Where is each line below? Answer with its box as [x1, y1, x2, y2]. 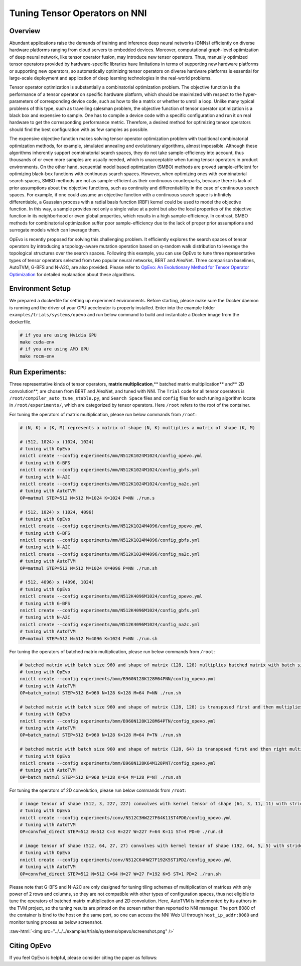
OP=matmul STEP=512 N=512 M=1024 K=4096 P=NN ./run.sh [20, 565, 158, 571]
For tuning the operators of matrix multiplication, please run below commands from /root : [9, 411, 197, 417]
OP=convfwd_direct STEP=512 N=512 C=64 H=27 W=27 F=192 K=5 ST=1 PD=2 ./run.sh [20, 871, 221, 877]
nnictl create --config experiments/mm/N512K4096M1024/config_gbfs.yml [20, 608, 200, 613]
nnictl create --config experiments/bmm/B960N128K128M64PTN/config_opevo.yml [20, 718, 216, 724]
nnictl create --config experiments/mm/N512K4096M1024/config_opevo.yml [20, 593, 203, 599]
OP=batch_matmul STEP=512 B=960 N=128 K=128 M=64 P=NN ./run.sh [20, 690, 182, 696]
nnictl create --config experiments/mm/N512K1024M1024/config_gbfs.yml [20, 467, 200, 473]
